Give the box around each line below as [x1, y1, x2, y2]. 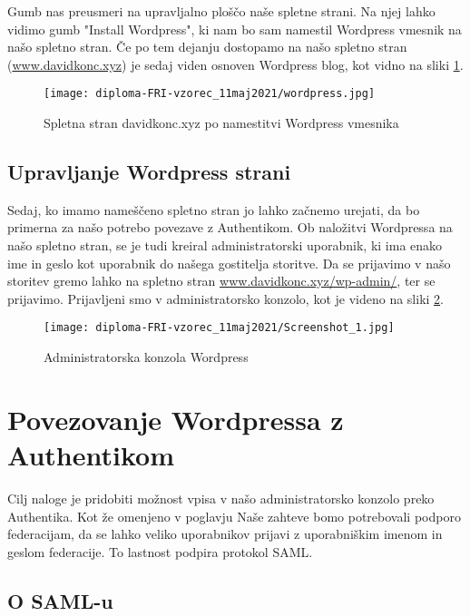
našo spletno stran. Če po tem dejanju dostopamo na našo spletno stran [7, 37, 407, 56]
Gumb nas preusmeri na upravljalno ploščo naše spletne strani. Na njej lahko [7, 2, 436, 20]
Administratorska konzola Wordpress [44, 347, 249, 367]
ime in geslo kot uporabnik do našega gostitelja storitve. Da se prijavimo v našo [7, 253, 451, 272]
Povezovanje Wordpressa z [7, 400, 344, 437]
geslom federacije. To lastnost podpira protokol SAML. [7, 542, 313, 561]
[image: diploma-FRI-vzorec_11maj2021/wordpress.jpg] [44, 87, 376, 101]
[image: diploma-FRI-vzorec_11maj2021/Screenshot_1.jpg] [44, 321, 395, 335]
